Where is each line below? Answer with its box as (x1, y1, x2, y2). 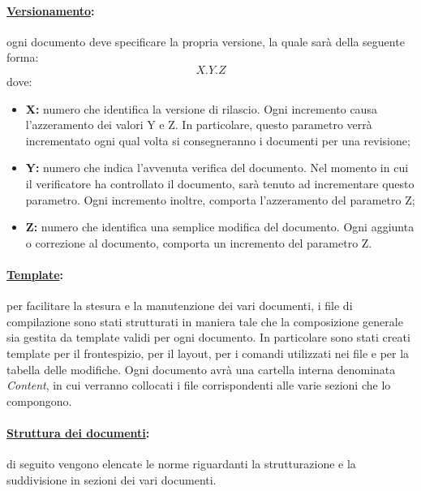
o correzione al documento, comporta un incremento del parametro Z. (25, 234, 372, 251)
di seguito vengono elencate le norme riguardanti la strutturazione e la (6, 455, 356, 472)
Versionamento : (6, 2, 95, 19)
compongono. (6, 392, 72, 409)
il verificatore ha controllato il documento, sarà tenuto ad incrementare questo (25, 174, 415, 192)
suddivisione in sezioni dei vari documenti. (6, 471, 217, 488)
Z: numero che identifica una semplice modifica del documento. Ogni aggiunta (25, 218, 415, 235)
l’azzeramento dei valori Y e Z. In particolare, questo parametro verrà (25, 116, 372, 133)
